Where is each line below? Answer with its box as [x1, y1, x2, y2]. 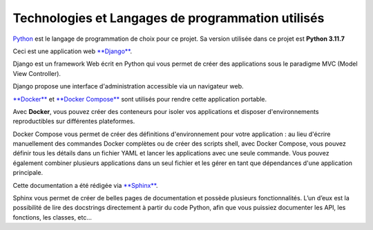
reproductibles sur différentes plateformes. [12, 117, 135, 126]
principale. [12, 169, 44, 177]
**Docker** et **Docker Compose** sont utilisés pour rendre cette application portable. [12, 95, 267, 103]
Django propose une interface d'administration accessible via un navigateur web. [12, 82, 245, 90]
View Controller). [12, 69, 61, 77]
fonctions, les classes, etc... [12, 213, 93, 221]
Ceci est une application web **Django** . [12, 47, 133, 55]
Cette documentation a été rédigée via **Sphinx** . [12, 181, 158, 189]
